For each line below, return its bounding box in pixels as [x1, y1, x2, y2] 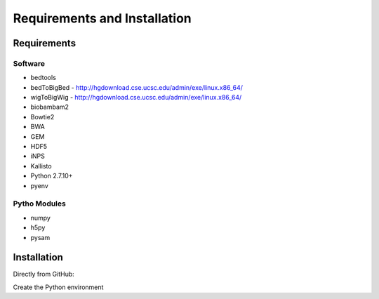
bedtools [30, 74, 56, 82]
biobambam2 [30, 102, 69, 112]
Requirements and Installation [13, 11, 192, 26]
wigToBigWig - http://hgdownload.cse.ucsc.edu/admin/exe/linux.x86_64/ [30, 93, 242, 102]
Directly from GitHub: [13, 270, 75, 279]
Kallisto [30, 161, 52, 170]
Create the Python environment [13, 283, 104, 291]
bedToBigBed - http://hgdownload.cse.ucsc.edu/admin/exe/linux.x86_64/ [30, 83, 244, 91]
